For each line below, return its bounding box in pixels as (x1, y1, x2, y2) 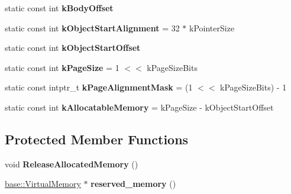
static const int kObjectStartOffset (5, 41, 141, 54)
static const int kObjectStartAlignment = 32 (5, 21, 180, 34)
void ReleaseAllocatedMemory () (5, 157, 138, 170)
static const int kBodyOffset (5, 2, 114, 14)
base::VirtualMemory (5, 177, 81, 190)
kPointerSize (189, 21, 235, 34)
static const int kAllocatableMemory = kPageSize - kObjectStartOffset (5, 101, 274, 113)
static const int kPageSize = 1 (5, 61, 119, 73)
